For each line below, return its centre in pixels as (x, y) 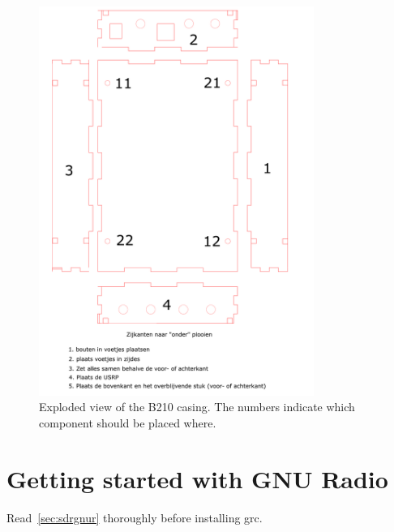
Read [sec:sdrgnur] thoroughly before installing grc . (135, 517)
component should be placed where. (128, 422)
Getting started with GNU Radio (197, 478)
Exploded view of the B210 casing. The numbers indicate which (197, 407)
